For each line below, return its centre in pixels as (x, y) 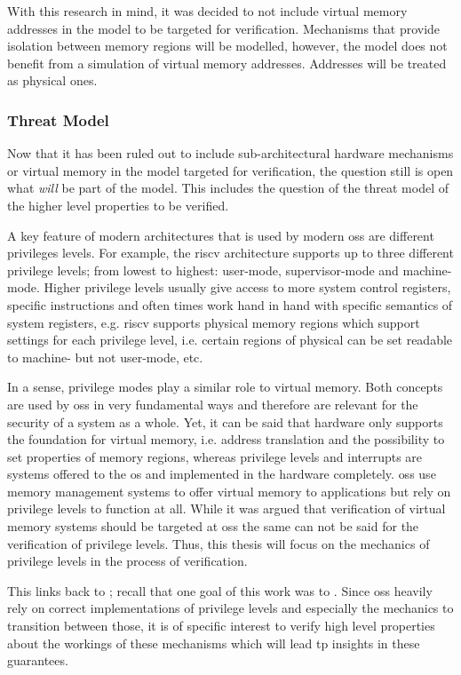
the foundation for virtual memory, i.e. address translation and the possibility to (226, 439)
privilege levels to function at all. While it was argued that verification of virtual (227, 508)
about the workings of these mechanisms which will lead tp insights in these (214, 643)
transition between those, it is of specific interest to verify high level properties (221, 626)
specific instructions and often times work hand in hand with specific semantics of (230, 304)
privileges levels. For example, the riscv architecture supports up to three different (230, 253)
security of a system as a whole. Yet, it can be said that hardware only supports (225, 421)
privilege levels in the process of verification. (127, 561)
